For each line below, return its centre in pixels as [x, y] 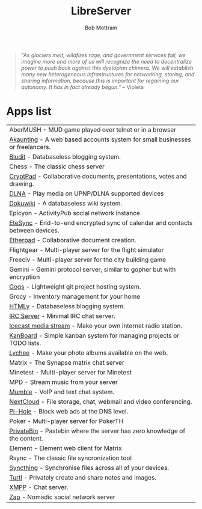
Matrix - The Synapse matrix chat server [67, 362]
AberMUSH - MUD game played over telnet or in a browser [93, 129]
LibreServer [101, 11]
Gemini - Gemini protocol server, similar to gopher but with [93, 269]
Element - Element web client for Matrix [66, 448]
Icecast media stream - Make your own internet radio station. [96, 326]
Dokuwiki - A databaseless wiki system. [66, 203]
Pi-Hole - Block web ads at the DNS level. [69, 411]
